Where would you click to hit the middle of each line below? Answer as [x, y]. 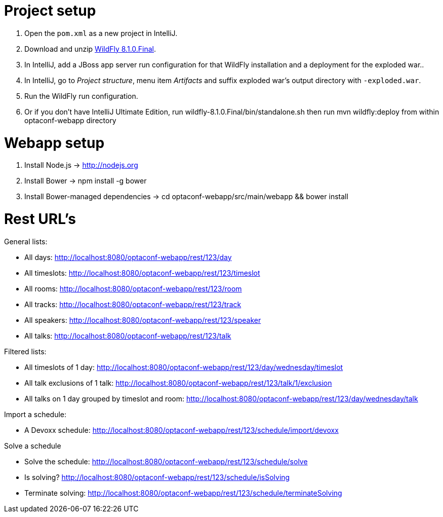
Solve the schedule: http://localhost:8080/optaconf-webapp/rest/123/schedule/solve [166, 461]
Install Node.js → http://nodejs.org [81, 165]
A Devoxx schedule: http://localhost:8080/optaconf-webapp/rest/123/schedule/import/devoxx [182, 430]
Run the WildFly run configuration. [81, 96]
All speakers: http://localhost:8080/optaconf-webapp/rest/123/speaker [143, 320]
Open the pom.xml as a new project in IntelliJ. [101, 33]
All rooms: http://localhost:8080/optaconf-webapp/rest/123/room [133, 288]
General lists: [26, 241]
